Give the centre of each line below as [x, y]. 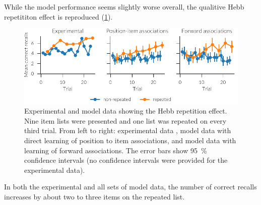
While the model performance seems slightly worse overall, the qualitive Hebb [124, 7]
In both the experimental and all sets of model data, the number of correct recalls [130, 187]
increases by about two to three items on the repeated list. [94, 196]
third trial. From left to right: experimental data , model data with [128, 130]
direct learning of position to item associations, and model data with [130, 140]
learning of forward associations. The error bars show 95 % [116, 150]
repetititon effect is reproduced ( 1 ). [58, 16]
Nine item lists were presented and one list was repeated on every [125, 120]
